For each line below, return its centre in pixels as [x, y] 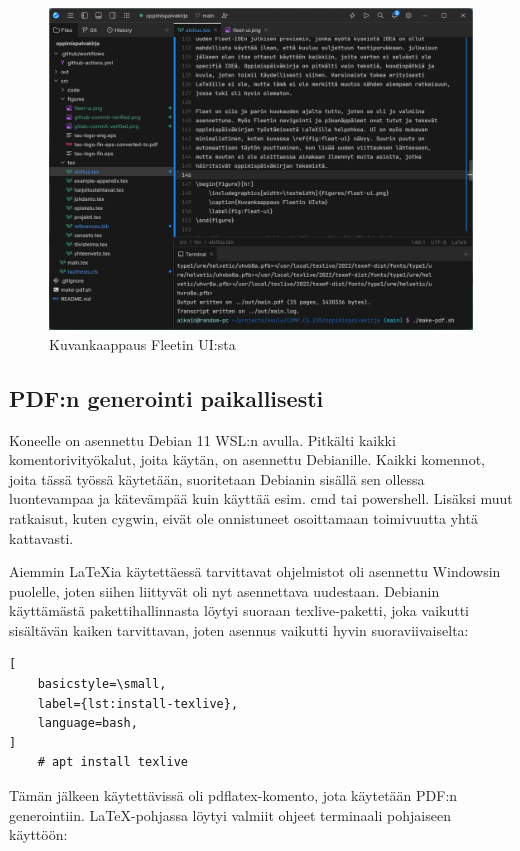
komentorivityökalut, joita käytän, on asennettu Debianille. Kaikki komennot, [247, 459]
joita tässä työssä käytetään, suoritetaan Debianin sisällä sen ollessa [217, 478]
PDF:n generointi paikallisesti [166, 397]
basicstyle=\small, [102, 684]
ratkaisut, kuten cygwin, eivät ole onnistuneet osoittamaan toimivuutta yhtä [243, 517]
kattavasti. [41, 537]
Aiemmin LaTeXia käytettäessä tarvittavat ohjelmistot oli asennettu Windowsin [255, 571]
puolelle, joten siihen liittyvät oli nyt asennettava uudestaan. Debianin [224, 590]
